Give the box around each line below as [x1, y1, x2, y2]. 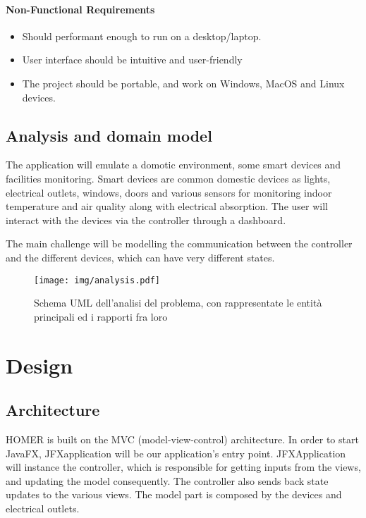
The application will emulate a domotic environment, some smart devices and [6, 157, 341, 172]
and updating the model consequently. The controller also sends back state [6, 473, 329, 488]
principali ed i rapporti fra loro [34, 309, 168, 323]
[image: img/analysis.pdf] [34, 275, 160, 285]
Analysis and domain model [6, 124, 212, 146]
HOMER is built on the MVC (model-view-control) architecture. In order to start [6, 431, 359, 446]
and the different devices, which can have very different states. [6, 249, 275, 264]
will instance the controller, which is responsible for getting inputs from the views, [6, 460, 361, 474]
